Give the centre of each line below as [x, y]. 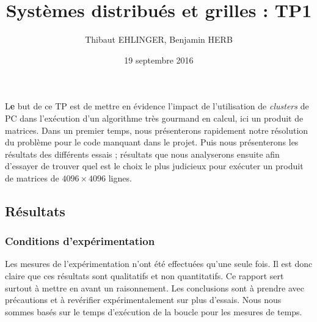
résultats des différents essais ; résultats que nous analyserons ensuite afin [142, 154]
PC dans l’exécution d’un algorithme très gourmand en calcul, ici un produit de [154, 118]
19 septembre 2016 [159, 60]
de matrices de [32, 177]
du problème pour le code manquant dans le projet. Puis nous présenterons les [152, 142]
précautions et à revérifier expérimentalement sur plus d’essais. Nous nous [143, 300]
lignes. [120, 177]
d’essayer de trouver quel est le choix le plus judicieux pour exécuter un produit [154, 166]
